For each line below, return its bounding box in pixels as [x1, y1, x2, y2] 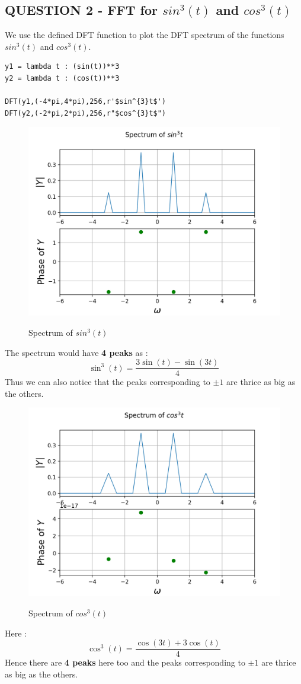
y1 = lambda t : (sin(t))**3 [5, 62, 120, 71]
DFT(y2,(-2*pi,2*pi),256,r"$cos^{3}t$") [5, 109, 166, 117]
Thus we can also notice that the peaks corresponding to [5, 376, 210, 388]
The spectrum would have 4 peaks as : [5, 346, 148, 358]
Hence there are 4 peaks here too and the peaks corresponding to [5, 656, 245, 669]
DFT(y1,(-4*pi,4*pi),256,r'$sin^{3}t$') [5, 97, 166, 106]
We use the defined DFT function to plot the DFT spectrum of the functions [5, 28, 284, 41]
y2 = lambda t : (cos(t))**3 [5, 74, 120, 82]
